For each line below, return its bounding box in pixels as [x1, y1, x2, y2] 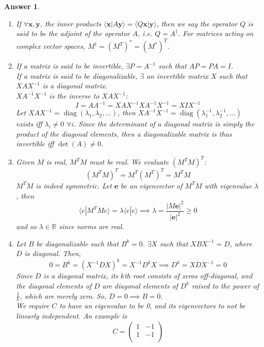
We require [16, 300, 49, 311]
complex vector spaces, [16, 41, 85, 51]
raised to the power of [191, 280, 259, 291]
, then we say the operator [156, 18, 238, 28]
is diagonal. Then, [24, 248, 81, 259]
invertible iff [16, 138, 54, 149]
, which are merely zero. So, [19, 290, 107, 301]
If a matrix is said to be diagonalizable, [16, 70, 138, 81]
